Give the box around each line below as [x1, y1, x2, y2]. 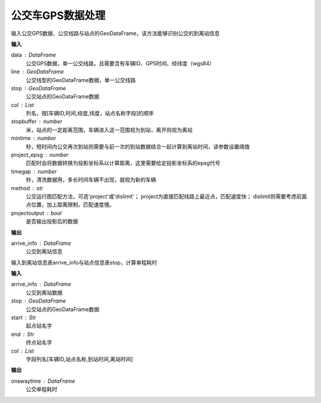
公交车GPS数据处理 [11, 9, 106, 22]
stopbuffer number [11, 118, 62, 125]
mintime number [11, 134, 56, 142]
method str [11, 184, 43, 191]
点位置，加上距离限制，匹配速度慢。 [26, 201, 115, 208]
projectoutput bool [11, 209, 62, 216]
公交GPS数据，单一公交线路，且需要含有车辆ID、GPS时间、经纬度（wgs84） [26, 59, 215, 67]
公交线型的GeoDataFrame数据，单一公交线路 [26, 76, 136, 83]
